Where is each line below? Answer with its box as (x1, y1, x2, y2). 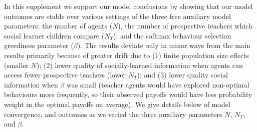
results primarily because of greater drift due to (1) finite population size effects (4, 49, 249, 60)
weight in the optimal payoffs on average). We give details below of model (4, 98, 230, 109)
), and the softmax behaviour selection (113, 30, 231, 40)
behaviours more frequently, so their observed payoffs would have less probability (4, 89, 252, 99)
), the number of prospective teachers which (118, 20, 252, 31)
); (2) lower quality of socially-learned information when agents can (37, 59, 243, 70)
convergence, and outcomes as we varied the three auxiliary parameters (4, 108, 222, 119)
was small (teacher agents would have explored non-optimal (67, 79, 249, 89)
